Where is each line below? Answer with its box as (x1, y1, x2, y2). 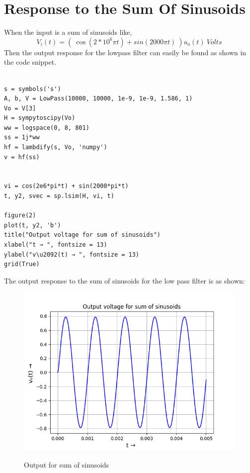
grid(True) (4, 261, 40, 268)
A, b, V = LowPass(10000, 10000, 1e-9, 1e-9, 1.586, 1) (4, 95, 193, 102)
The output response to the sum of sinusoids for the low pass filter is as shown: (4, 275, 245, 285)
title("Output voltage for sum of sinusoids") (4, 231, 161, 239)
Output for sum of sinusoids (24, 459, 109, 470)
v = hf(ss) (4, 153, 40, 161)
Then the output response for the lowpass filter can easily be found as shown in (4, 47, 247, 57)
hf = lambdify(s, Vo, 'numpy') (4, 144, 107, 151)
